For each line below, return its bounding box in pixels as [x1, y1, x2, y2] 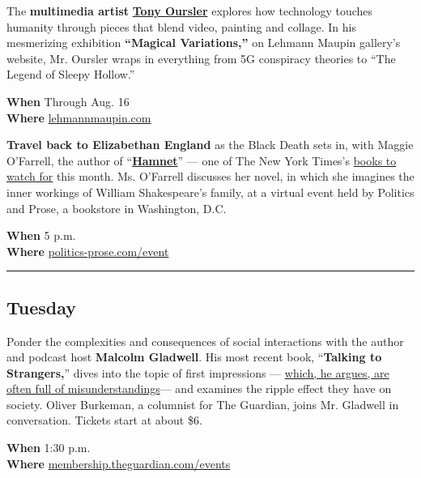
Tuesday [6, 294, 77, 319]
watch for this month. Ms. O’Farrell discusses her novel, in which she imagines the [6, 168, 415, 185]
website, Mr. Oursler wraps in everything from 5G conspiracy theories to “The [6, 49, 396, 66]
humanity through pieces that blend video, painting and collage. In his [6, 18, 356, 35]
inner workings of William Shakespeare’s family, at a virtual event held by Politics [6, 183, 415, 200]
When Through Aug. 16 [6, 92, 130, 109]
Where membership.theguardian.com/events [6, 455, 231, 472]
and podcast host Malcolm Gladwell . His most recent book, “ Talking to [6, 348, 382, 365]
